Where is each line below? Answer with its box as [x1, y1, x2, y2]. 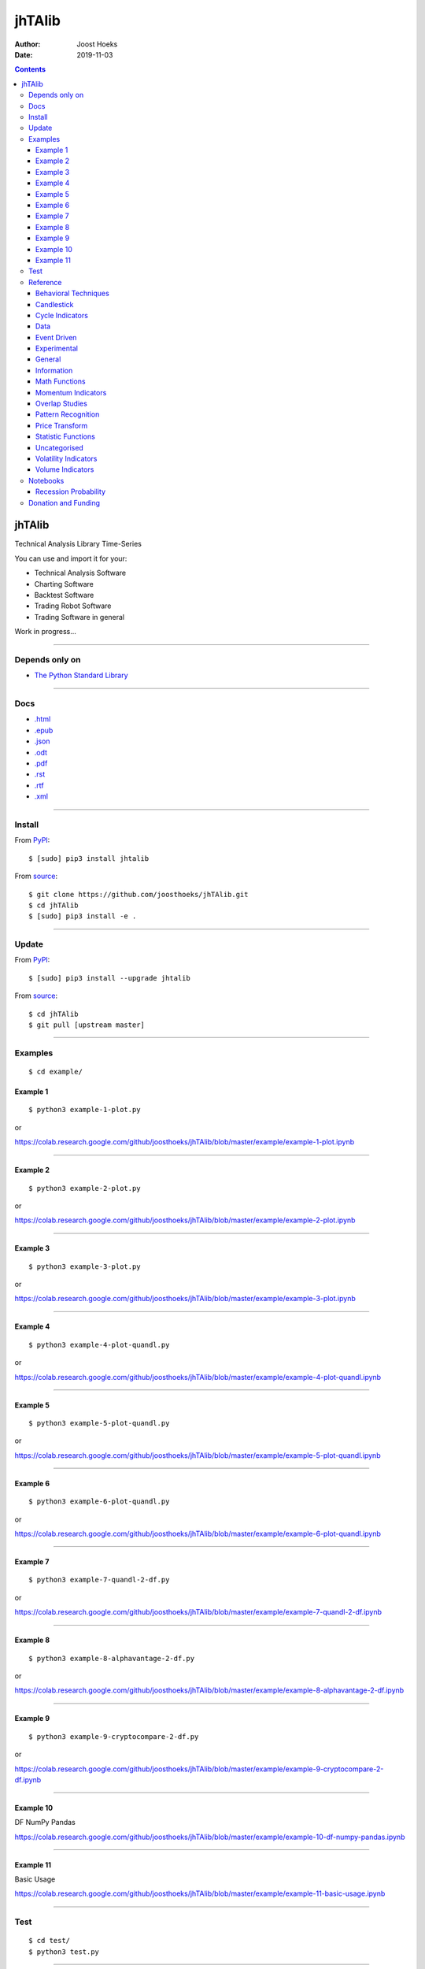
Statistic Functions [35, 432, 96, 441]
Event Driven [35, 332, 77, 342]
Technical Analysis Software [34, 568, 126, 578]
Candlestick [35, 299, 74, 309]
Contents [14, 65, 46, 74]
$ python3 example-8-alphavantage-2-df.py [28, 1654, 195, 1663]
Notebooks [28, 476, 65, 485]
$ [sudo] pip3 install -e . [28, 912, 137, 921]
